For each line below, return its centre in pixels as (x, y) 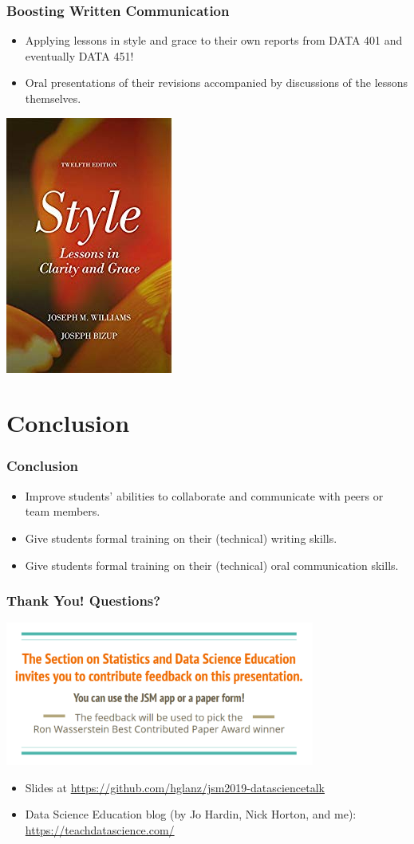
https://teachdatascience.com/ (100, 830)
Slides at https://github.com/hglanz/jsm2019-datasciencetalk (175, 787)
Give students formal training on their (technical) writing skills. (181, 538)
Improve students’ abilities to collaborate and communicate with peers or (204, 495)
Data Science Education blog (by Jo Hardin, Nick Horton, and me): (191, 814)
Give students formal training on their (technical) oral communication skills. (212, 565)
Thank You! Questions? (84, 601)
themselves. (53, 98)
